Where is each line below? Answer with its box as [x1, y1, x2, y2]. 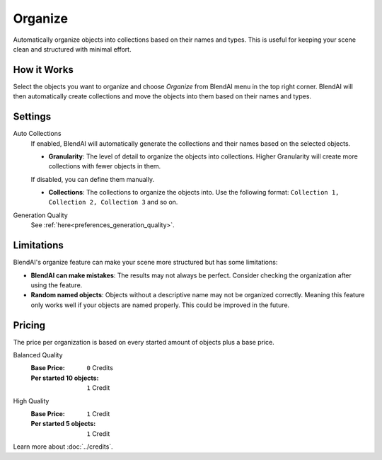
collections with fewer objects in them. [48, 162, 161, 171]
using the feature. [30, 280, 83, 289]
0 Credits [86, 364, 113, 372]
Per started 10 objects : [30, 374, 99, 382]
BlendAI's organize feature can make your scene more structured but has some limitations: [13, 258, 278, 267]
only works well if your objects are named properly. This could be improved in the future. [30, 301, 290, 309]
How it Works [13, 64, 74, 76]
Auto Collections [13, 130, 62, 138]
